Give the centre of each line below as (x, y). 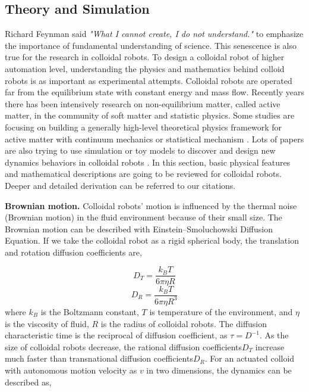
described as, (28, 382)
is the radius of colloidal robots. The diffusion (184, 323)
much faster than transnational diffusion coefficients (99, 358)
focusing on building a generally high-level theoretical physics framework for (143, 127)
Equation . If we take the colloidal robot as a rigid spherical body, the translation (152, 240)
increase (270, 346)
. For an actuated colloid (250, 358)
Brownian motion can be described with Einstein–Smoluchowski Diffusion (139, 228)
